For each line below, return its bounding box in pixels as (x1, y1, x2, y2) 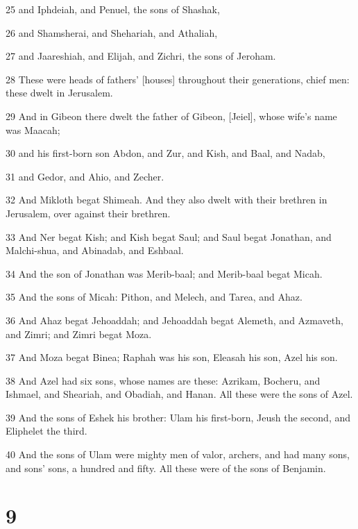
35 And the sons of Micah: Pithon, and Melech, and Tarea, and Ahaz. (6, 289, 302, 304)
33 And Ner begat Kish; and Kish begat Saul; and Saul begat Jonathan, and (6, 229, 332, 244)
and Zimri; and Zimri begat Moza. (6, 326, 152, 341)
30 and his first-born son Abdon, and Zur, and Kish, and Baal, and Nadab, (6, 146, 325, 160)
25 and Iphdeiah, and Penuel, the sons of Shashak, (6, 2, 220, 16)
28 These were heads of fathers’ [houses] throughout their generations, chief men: (6, 72, 350, 86)
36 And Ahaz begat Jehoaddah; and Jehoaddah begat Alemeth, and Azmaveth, (6, 312, 343, 327)
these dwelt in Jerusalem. (6, 85, 113, 100)
